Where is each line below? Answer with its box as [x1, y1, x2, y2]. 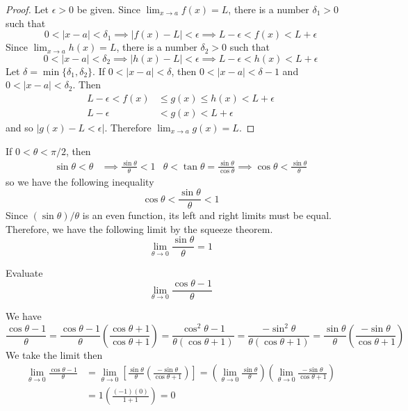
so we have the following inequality [6, 174, 154, 188]
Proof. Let [6, 2, 49, 16]
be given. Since [76, 2, 141, 16]
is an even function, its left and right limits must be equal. [82, 208, 332, 223]
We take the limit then [6, 347, 103, 362]
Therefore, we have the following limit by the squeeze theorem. [6, 221, 273, 236]
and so [6, 120, 33, 135]
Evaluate [6, 265, 43, 280]
